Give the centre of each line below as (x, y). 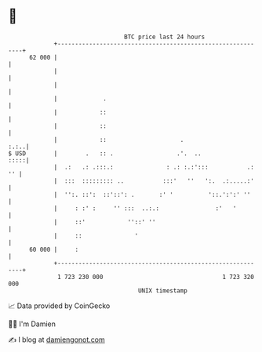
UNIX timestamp (163, 290)
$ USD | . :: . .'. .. (105, 153)
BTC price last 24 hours (165, 37)
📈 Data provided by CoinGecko (59, 306)
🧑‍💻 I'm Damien (32, 324)
